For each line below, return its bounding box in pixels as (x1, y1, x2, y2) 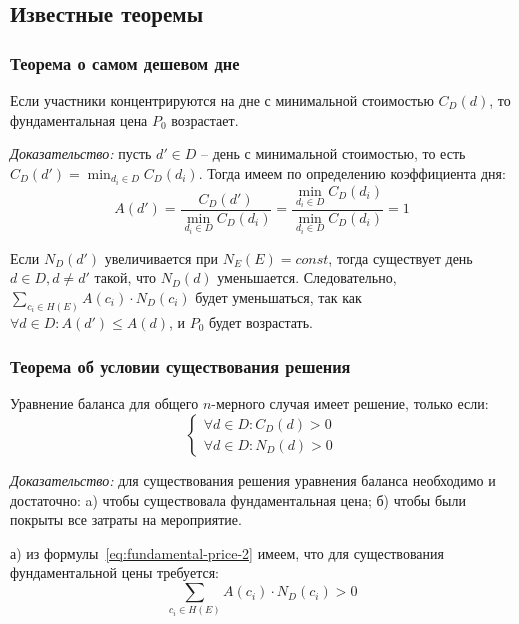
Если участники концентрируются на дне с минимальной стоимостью (10, 90, 434, 110)
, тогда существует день (328, 247, 473, 268)
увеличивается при (104, 247, 219, 268)
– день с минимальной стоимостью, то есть (201, 143, 466, 164)
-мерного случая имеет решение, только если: (211, 393, 489, 414)
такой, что (94, 267, 157, 288)
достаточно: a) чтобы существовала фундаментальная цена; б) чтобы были (10, 489, 466, 510)
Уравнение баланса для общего (10, 393, 199, 414)
